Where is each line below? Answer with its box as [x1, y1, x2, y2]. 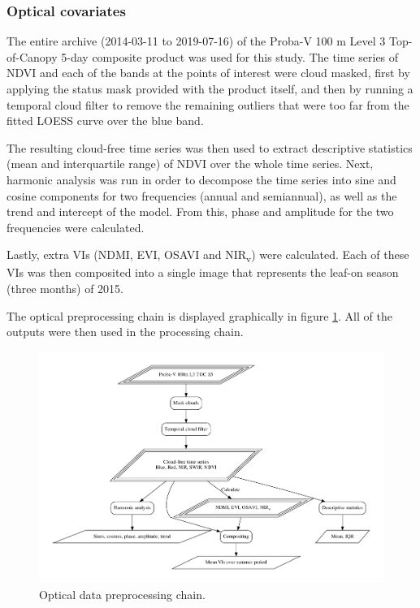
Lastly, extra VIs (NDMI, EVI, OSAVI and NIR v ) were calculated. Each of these [6, 246, 409, 265]
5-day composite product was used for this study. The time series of [61, 48, 399, 65]
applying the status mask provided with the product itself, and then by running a [6, 80, 414, 97]
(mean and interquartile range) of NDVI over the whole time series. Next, [6, 155, 374, 172]
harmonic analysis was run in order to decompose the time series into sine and [6, 170, 396, 188]
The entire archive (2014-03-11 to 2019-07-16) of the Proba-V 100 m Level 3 [6, 32, 386, 50]
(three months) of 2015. [6, 280, 124, 297]
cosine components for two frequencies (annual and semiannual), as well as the [6, 187, 397, 204]
